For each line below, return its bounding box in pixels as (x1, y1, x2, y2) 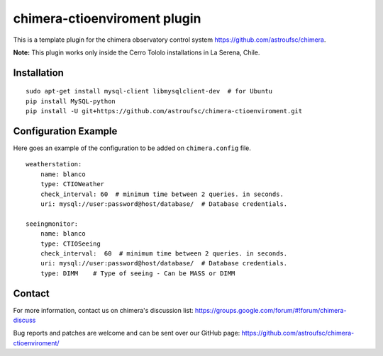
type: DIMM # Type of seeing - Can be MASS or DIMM (40, 269, 235, 277)
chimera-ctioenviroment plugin (13, 11, 201, 26)
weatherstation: (26, 160, 82, 168)
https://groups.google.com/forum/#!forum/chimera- (194, 306, 347, 314)
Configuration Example (13, 125, 118, 137)
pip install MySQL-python (26, 97, 116, 105)
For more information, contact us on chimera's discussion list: (13, 306, 194, 314)
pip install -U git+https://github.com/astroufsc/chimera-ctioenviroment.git (26, 107, 303, 115)
